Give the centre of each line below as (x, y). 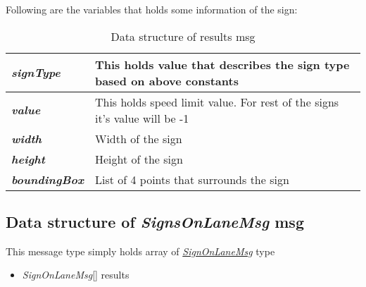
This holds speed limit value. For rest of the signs (217, 102)
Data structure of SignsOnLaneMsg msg (155, 221)
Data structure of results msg (183, 36)
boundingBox (48, 179)
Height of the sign (139, 159)
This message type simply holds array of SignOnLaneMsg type (140, 251)
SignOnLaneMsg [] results (76, 275)
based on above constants (166, 80)
